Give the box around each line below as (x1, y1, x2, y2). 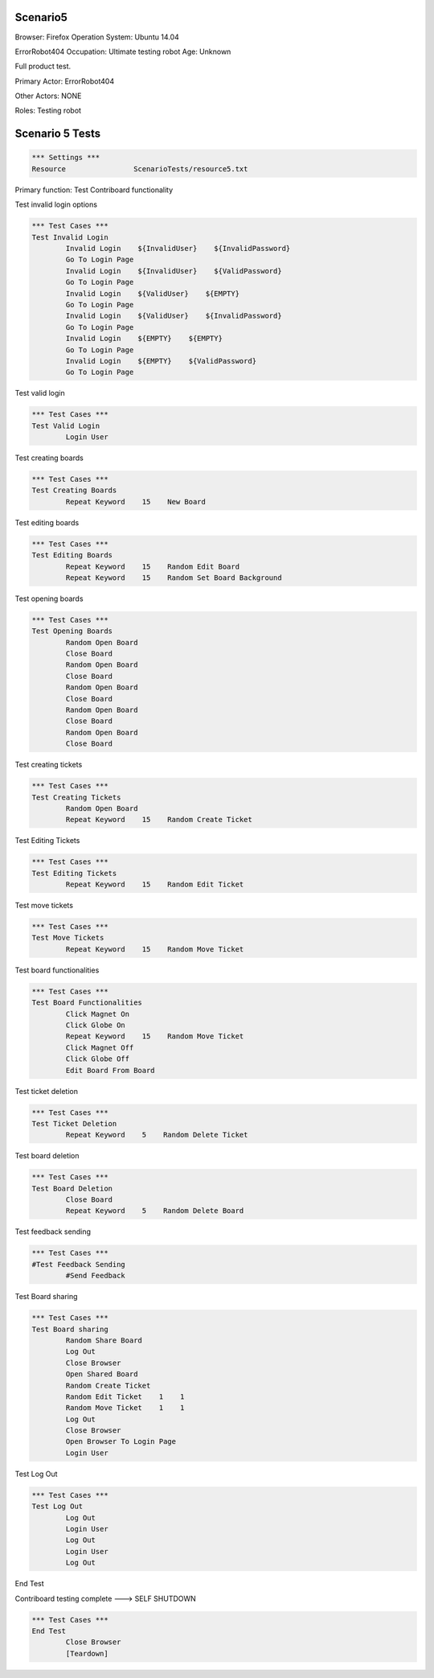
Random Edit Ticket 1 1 (65, 1392, 185, 1401)
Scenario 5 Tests (14, 127, 101, 141)
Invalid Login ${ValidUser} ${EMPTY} (65, 289, 240, 298)
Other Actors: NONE (14, 91, 82, 101)
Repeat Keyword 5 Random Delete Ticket (65, 1130, 248, 1140)
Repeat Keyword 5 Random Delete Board (65, 1207, 244, 1215)
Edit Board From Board (65, 1066, 156, 1075)
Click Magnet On (65, 1010, 130, 1018)
